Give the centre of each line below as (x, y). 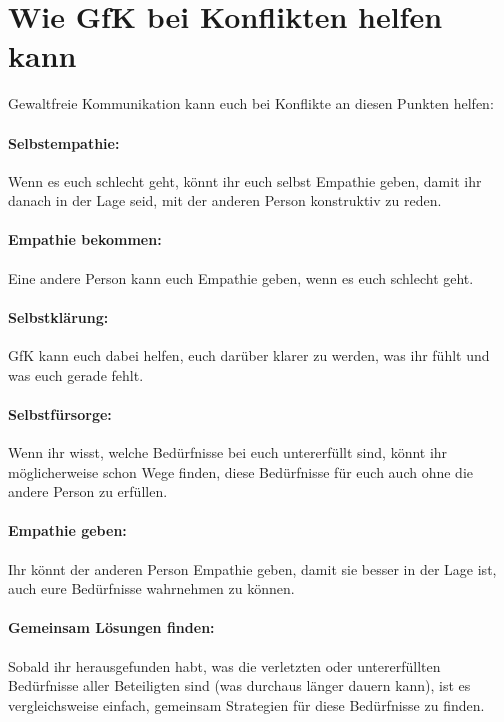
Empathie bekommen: (85, 239)
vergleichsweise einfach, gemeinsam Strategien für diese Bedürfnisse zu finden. (246, 704)
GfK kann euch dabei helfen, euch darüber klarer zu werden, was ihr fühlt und (249, 355)
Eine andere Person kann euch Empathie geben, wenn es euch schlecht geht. (241, 277)
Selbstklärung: (58, 316)
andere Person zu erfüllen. (88, 491)
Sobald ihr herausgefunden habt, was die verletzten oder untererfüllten (224, 665)
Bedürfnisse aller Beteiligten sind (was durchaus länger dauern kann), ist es (239, 685)
